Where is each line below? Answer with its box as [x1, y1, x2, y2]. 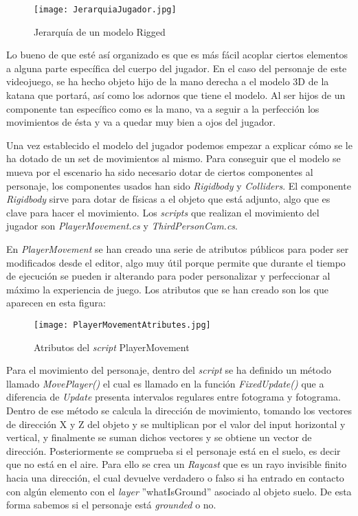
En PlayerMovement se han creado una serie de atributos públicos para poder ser [6, 241, 349, 256]
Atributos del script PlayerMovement [34, 339, 190, 354]
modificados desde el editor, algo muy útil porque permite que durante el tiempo [6, 255, 346, 269]
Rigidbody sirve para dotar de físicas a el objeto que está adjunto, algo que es [6, 192, 331, 206]
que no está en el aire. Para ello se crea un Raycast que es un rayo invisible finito [6, 457, 347, 471]
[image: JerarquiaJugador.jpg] [34, 5, 177, 14]
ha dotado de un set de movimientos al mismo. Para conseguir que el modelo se [6, 151, 341, 166]
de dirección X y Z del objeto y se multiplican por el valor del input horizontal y [6, 416, 346, 431]
